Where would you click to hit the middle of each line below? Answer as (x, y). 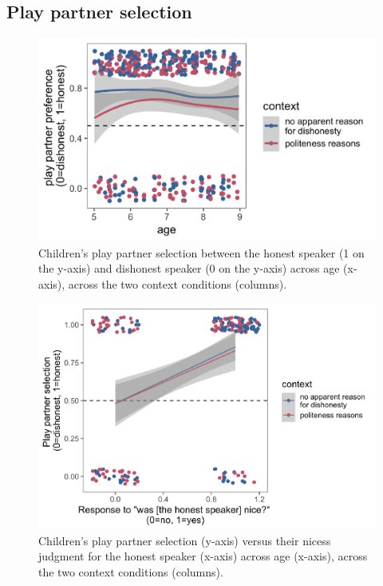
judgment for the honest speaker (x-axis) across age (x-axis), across (203, 556)
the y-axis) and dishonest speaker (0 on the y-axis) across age (189, 268)
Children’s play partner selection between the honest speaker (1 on (201, 252)
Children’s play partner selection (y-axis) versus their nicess (185, 540)
